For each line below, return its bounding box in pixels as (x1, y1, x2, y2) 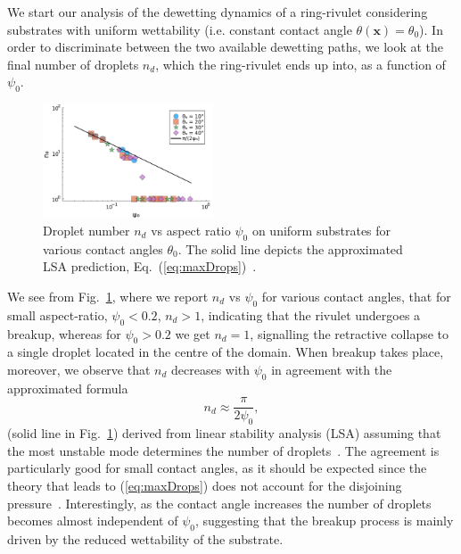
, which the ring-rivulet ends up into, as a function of (155, 54, 446, 73)
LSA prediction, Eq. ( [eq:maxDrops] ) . (43, 257, 257, 276)
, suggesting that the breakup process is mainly (194, 511, 454, 530)
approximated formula (7, 378, 128, 397)
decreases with (171, 360, 251, 378)
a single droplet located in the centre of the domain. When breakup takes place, (7, 343, 444, 361)
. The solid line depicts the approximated (177, 239, 403, 258)
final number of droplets (7, 54, 139, 73)
